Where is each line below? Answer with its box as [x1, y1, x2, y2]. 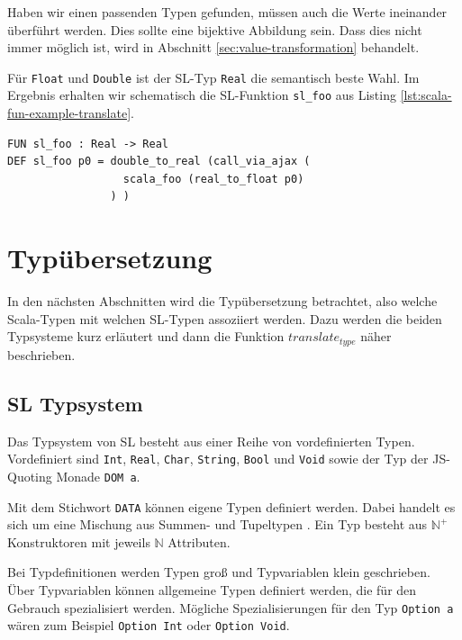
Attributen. [168, 532, 231, 551]
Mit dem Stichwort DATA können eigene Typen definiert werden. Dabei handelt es [7, 497, 456, 516]
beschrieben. [7, 345, 76, 364]
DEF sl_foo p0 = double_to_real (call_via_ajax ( [7, 155, 311, 168]
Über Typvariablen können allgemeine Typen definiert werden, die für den [7, 580, 417, 599]
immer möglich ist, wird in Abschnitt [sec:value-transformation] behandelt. [7, 38, 420, 57]
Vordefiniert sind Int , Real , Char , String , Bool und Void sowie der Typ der [7, 449, 429, 468]
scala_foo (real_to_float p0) [122, 172, 304, 185]
